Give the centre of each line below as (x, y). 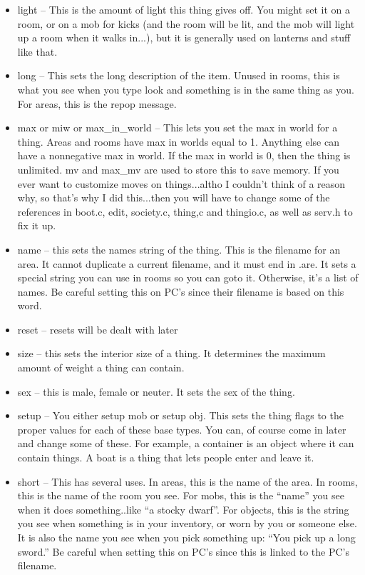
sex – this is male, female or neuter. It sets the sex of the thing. (156, 391)
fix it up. (37, 225)
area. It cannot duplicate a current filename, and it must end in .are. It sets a (187, 263)
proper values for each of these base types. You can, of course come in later (182, 429)
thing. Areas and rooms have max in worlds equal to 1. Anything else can (178, 141)
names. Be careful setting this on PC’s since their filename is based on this (181, 291)
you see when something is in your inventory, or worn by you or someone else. (187, 523)
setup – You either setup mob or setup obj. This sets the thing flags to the (180, 415)
